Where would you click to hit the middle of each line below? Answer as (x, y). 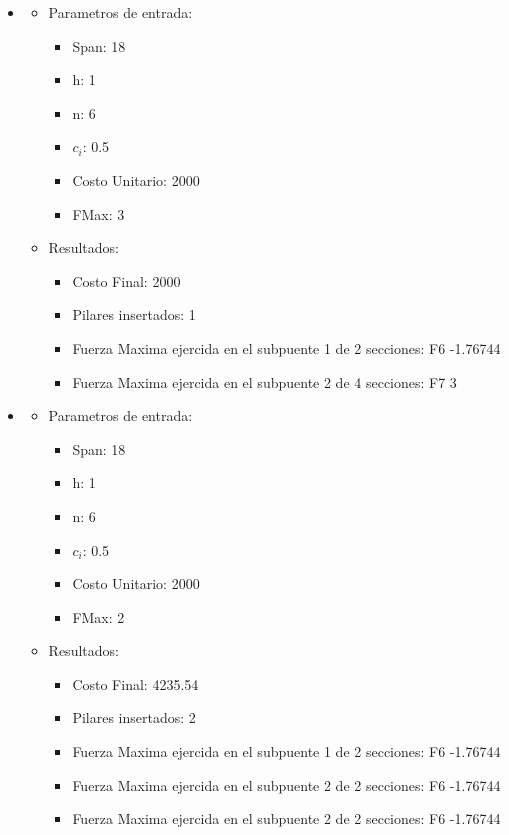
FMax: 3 (98, 213)
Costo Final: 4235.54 (135, 683)
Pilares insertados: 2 (134, 717)
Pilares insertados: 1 (134, 314)
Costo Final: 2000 (126, 280)
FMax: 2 (98, 616)
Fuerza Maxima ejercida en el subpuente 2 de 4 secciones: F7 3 (264, 381)
